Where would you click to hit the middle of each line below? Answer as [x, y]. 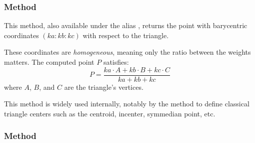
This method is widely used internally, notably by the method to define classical [127, 104]
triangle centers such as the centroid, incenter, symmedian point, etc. [110, 113]
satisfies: [116, 62]
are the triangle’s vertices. [104, 87]
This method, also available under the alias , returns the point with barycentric [126, 25]
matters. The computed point [49, 62]
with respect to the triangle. [126, 35]
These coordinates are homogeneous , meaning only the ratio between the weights [127, 52]
